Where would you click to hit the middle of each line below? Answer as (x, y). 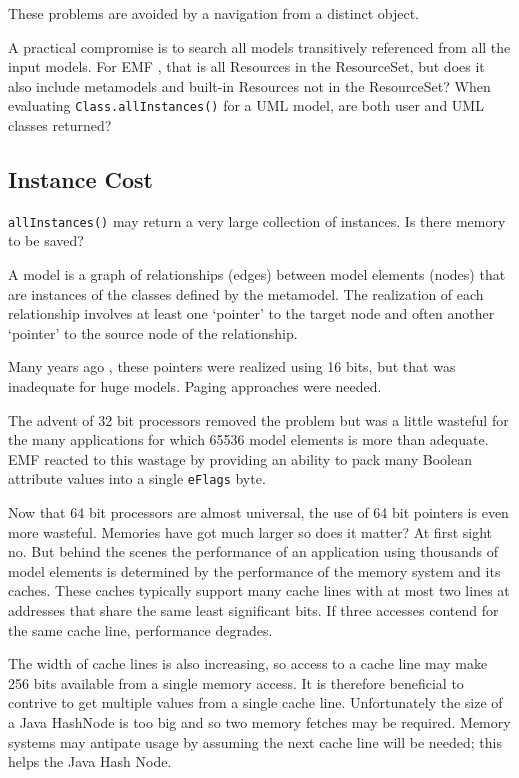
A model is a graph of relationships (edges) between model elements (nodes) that (257, 274)
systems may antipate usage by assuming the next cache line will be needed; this (255, 741)
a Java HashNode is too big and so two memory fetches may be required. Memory (259, 722)
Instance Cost (80, 179)
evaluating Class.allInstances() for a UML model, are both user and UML (246, 105)
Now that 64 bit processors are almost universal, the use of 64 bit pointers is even (258, 512)
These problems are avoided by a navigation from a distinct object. (214, 13)
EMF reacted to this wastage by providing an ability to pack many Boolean (240, 458)
